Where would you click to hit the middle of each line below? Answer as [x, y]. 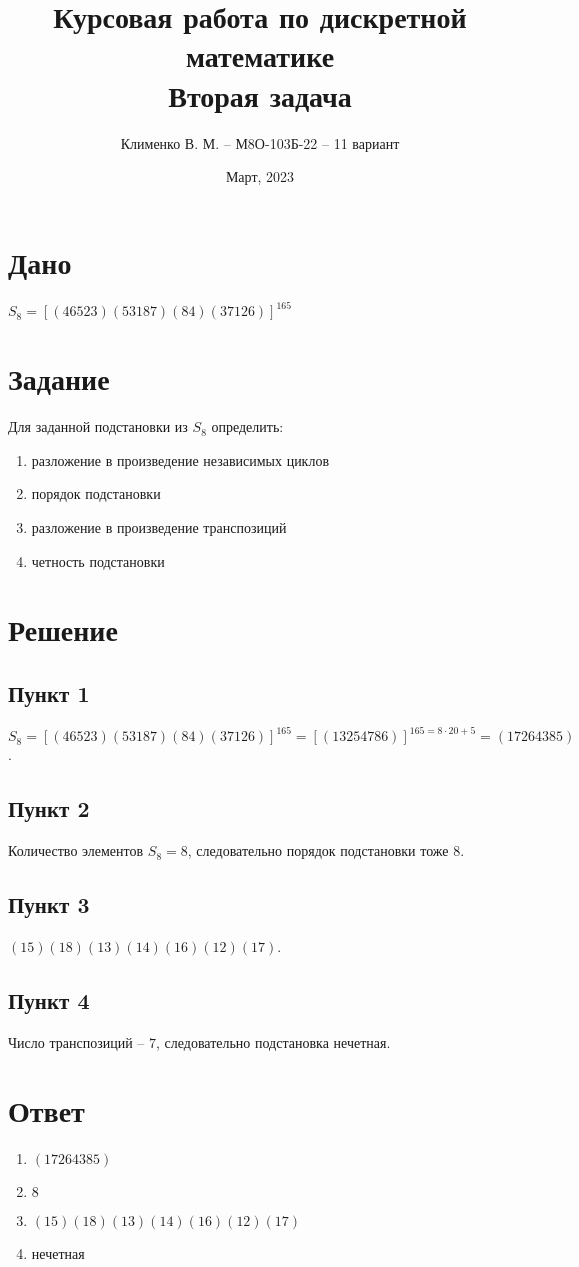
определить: [247, 426]
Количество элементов [76, 850]
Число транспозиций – [76, 1041]
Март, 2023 [260, 176]
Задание [59, 378]
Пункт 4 [49, 999]
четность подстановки [98, 560]
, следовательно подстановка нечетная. [273, 1041]
